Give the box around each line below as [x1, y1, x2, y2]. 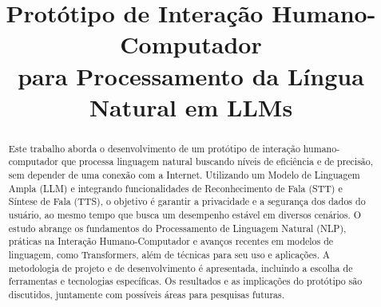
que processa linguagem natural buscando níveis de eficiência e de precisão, [61, 155, 374, 168]
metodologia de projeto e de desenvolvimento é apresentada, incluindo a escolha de [8, 261, 353, 274]
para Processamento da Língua [18, 59, 364, 92]
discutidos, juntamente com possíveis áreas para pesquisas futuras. [8, 287, 285, 301]
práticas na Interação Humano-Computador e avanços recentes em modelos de [8, 234, 334, 248]
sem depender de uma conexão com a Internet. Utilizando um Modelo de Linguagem [8, 168, 360, 182]
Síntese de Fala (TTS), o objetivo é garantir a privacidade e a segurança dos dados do [8, 195, 366, 208]
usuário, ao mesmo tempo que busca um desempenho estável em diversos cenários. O [8, 208, 361, 222]
